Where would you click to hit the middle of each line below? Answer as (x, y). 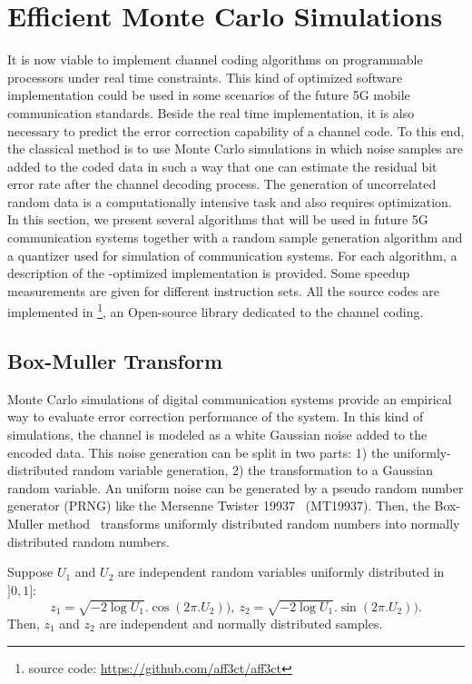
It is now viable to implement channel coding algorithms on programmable (215, 59)
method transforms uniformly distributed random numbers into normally (254, 524)
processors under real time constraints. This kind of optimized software (205, 77)
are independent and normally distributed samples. (241, 623)
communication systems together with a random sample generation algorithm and (235, 238)
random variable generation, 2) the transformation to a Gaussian (252, 470)
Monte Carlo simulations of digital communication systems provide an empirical (230, 398)
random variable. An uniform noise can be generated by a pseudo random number (236, 487)
